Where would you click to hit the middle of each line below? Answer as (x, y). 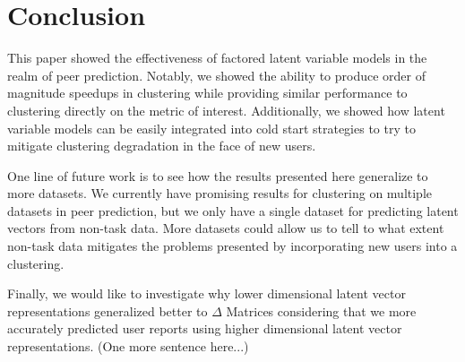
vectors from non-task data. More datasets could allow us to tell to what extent (226, 228)
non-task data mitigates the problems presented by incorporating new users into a (232, 246)
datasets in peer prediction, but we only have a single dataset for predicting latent (233, 210)
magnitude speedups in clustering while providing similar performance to (207, 93)
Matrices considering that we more (321, 310)
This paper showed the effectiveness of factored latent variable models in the (217, 58)
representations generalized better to (108, 310)
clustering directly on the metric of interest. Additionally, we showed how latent (226, 110)
